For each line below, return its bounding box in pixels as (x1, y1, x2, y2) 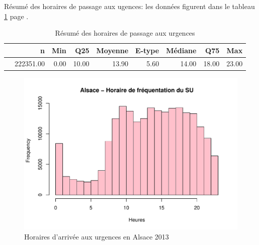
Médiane (166, 45, 197, 55)
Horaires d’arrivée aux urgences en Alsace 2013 (24, 231, 169, 241)
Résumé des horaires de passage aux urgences (55, 28, 195, 38)
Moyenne (96, 45, 129, 55)
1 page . (4, 11, 29, 21)
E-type (135, 45, 159, 55)
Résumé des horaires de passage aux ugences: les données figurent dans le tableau (4, 1, 255, 11)
